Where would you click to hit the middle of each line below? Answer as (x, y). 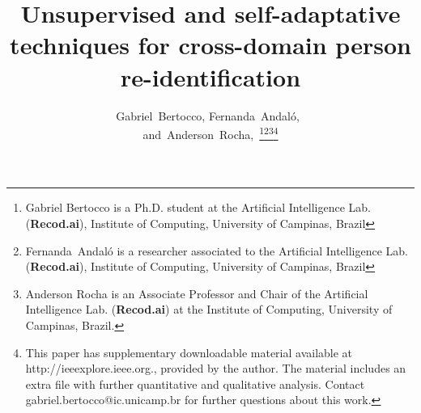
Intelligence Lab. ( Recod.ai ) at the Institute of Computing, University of (209, 309)
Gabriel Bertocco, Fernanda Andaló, (208, 115)
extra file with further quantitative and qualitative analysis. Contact (195, 383)
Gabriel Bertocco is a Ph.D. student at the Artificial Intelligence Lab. (198, 207)
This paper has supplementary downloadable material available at (189, 352)
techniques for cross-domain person (210, 45)
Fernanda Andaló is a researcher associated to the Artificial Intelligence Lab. (217, 250)
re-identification (210, 76)
